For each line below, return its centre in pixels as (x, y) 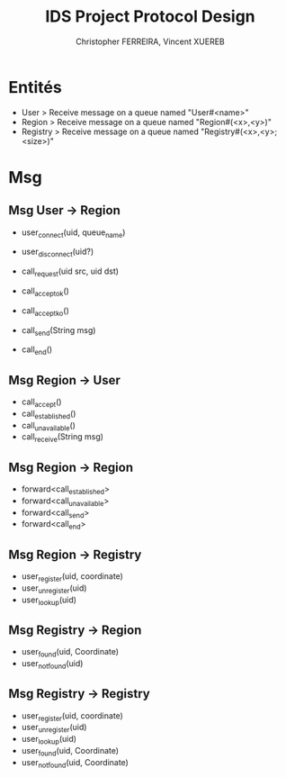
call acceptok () (45, 292)
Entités (35, 87)
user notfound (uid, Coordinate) (75, 763)
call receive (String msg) (63, 438)
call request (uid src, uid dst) (70, 272)
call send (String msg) (58, 331)
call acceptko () (45, 311)
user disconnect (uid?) (58, 253)
